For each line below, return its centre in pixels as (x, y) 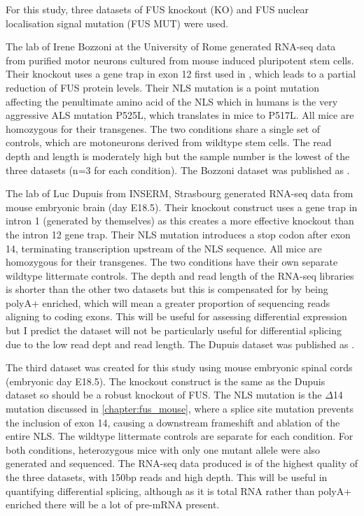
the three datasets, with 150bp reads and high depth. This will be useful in (167, 477)
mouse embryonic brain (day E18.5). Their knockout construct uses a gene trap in (182, 207)
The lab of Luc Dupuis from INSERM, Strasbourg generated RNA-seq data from (180, 193)
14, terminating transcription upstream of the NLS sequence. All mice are (164, 248)
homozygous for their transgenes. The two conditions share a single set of (163, 128)
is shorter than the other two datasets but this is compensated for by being (167, 289)
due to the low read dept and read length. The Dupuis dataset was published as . (180, 344)
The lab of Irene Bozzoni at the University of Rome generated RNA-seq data (171, 46)
